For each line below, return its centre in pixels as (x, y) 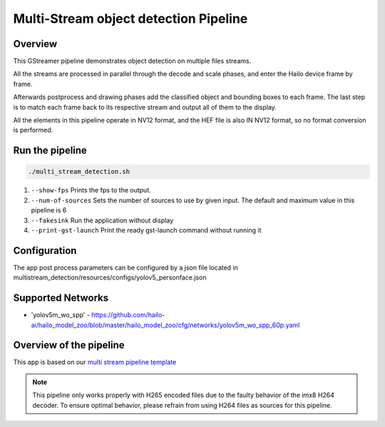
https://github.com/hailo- (128, 315)
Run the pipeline (50, 151)
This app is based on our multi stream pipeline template (95, 362)
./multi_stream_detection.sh (79, 172)
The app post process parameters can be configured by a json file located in (126, 267)
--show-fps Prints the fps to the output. (91, 190)
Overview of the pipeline (69, 345)
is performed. (33, 130)
